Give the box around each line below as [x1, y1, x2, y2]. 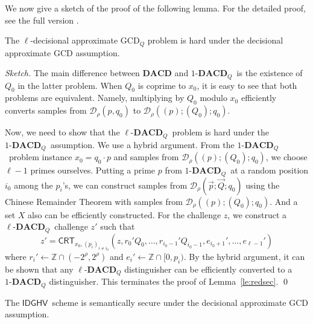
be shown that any [5, 262, 74, 275]
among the [14, 178, 53, 191]
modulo [200, 91, 227, 104]
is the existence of [236, 66, 303, 79]
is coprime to [138, 79, 186, 91]
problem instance [8, 151, 72, 163]
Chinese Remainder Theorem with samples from [5, 195, 183, 207]
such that [100, 220, 135, 233]
